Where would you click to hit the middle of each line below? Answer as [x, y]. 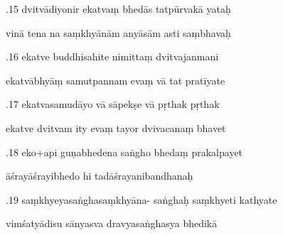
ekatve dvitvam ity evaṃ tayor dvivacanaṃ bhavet [116, 127]
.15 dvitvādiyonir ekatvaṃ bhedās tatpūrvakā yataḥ [118, 9]
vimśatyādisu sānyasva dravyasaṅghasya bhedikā [112, 223]
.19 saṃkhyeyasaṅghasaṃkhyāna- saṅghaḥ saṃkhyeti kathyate [141, 199]
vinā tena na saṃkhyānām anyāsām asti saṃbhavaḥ [118, 32]
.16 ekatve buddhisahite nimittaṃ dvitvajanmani [112, 56]
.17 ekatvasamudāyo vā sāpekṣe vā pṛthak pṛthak [113, 104]
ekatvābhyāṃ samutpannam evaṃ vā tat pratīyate [116, 80]
